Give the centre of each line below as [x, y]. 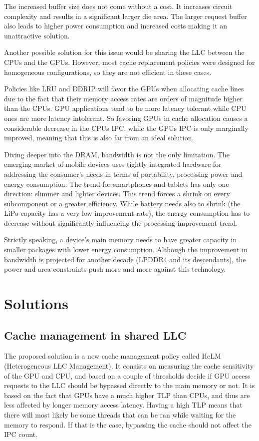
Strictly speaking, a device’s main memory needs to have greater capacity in [121, 239]
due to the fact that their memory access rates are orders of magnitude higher [123, 98]
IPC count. [21, 434]
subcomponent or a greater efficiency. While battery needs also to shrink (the [122, 203]
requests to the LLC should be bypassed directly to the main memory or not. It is [129, 385]
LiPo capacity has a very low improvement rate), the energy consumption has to [127, 213]
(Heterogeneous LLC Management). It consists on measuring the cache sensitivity [129, 366]
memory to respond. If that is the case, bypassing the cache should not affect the [128, 424]
